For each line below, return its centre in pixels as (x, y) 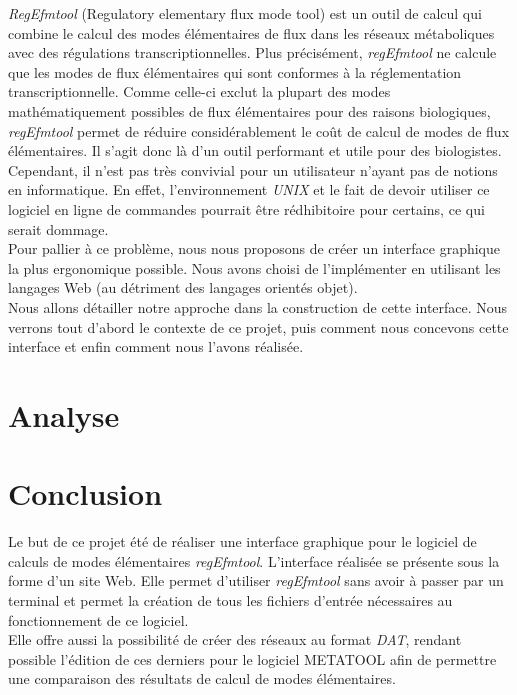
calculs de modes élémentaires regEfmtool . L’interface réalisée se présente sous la (254, 560)
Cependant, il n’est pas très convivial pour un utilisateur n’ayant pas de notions (253, 169)
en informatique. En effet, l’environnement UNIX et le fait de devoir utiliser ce (249, 189)
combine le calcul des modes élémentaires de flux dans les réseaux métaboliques (251, 32)
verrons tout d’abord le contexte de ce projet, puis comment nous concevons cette (258, 326)
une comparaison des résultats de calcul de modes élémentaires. (202, 678)
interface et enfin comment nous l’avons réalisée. (156, 346)
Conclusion (85, 493)
